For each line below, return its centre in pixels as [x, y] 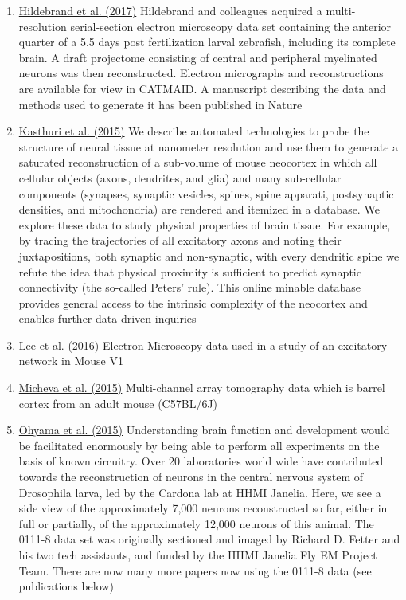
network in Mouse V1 [71, 361]
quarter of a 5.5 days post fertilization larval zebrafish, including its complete [207, 42]
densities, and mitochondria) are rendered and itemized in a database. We [199, 209]
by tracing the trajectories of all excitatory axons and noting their [180, 240]
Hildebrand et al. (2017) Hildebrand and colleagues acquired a [170, 10]
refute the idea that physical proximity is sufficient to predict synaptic [190, 271]
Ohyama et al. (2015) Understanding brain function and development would [204, 430]
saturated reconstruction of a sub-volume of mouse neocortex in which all [198, 162]
